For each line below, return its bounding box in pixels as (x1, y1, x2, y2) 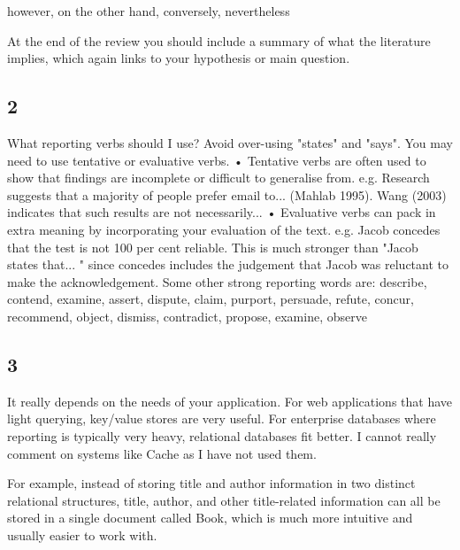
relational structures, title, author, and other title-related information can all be (7, 491, 441, 509)
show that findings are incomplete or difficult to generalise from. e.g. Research (7, 168, 430, 187)
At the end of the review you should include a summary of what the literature (7, 31, 431, 50)
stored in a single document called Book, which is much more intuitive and (7, 508, 413, 527)
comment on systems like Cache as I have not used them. (7, 444, 317, 462)
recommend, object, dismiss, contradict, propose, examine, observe (7, 306, 367, 325)
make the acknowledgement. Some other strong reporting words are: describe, (7, 272, 427, 290)
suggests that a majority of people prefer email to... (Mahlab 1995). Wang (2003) (7, 185, 447, 204)
